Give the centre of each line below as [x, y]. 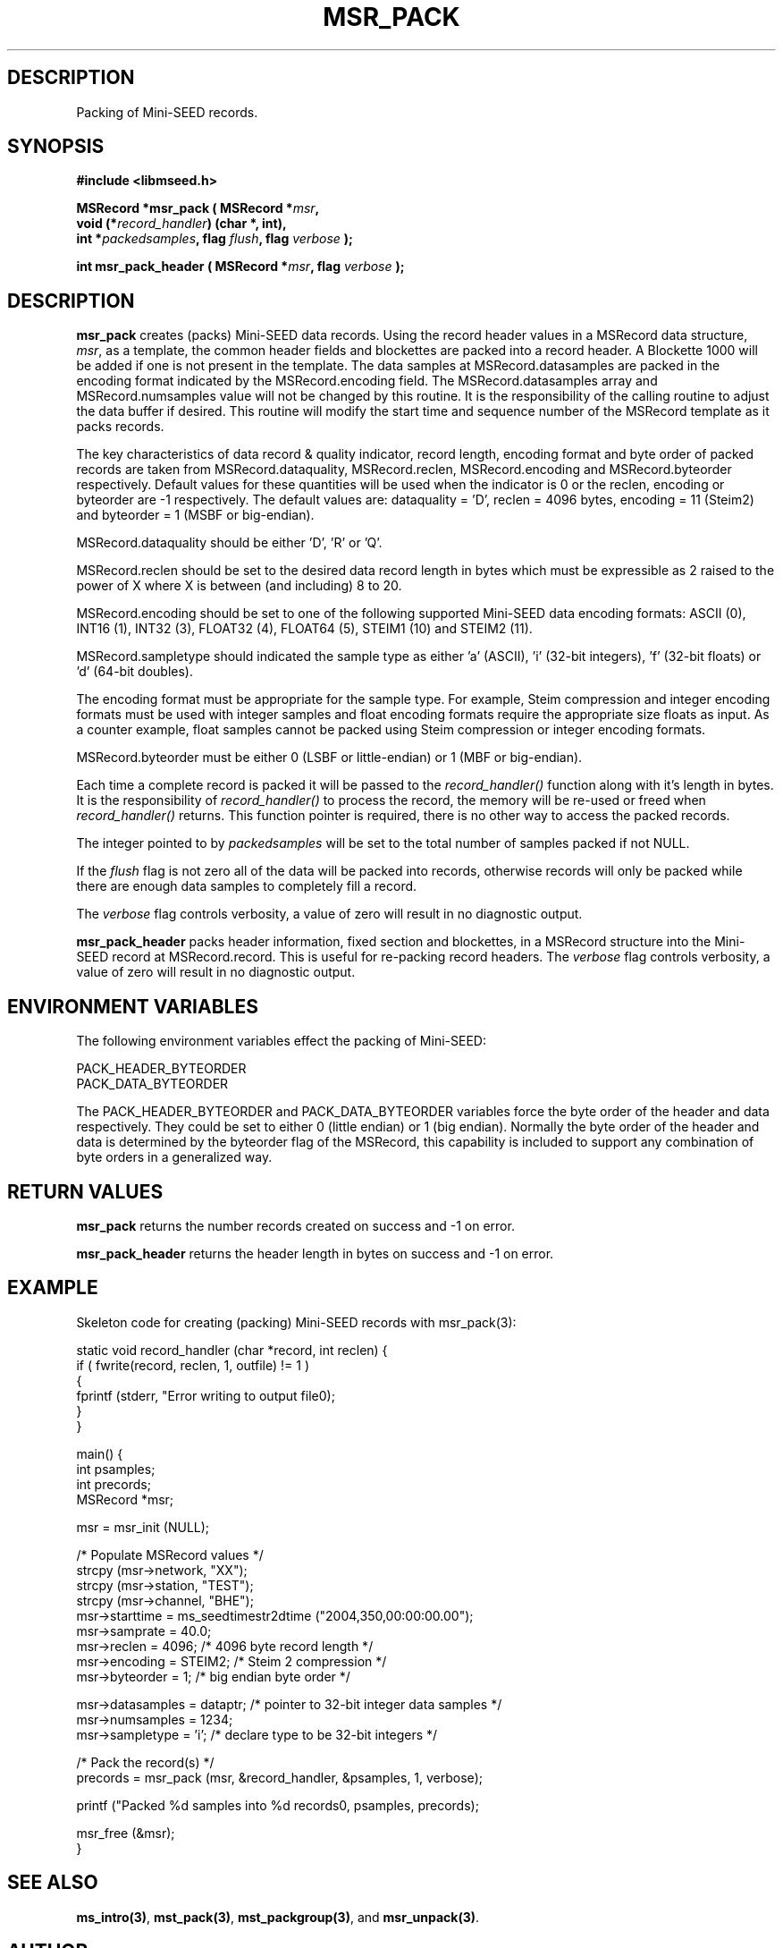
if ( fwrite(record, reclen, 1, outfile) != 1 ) [193, 1365]
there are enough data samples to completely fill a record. [247, 886]
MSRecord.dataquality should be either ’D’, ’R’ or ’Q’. [229, 543]
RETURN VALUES [85, 1191]
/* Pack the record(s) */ [145, 1762]
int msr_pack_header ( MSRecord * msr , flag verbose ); [240, 267]
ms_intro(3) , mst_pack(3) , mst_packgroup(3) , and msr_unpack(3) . [278, 1917]
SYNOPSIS [56, 147]
